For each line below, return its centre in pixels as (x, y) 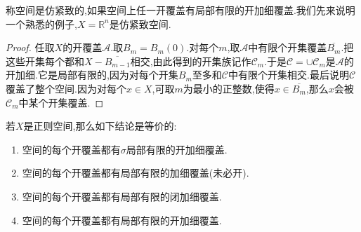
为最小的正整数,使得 (229, 88)
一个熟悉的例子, (41, 23)
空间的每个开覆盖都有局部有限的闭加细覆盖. (122, 196)
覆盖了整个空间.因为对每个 (66, 88)
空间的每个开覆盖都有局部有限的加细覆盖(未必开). (136, 173)
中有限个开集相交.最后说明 (288, 75)
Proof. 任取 (30, 47)
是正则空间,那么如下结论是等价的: (100, 126)
